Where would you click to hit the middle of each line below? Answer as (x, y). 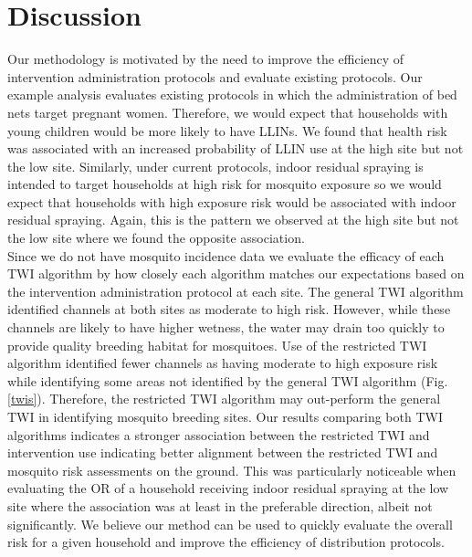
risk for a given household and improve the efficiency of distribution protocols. (226, 542)
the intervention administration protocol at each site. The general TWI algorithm (236, 291)
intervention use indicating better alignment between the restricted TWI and (223, 452)
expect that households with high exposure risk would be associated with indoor (232, 201)
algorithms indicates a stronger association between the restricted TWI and (219, 434)
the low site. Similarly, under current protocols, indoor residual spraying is (215, 166)
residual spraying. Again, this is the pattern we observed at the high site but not (233, 220)
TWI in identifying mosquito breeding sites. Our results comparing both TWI (225, 416)
